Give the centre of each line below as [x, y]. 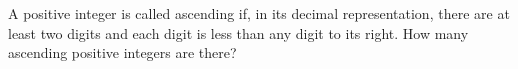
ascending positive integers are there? [122, 52]
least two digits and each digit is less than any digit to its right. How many [238, 32]
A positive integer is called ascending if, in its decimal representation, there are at [259, 13]
